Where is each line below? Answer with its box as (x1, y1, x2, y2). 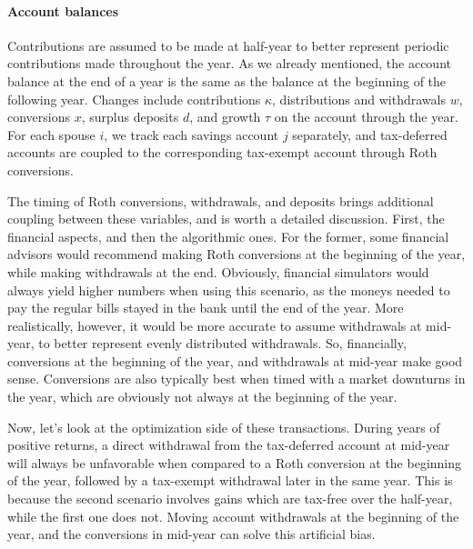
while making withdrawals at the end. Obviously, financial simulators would (7, 262, 429, 281)
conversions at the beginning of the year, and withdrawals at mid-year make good (7, 351, 463, 370)
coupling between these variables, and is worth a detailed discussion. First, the (7, 209, 445, 228)
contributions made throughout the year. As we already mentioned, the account (7, 54, 451, 73)
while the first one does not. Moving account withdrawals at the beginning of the (7, 506, 459, 525)
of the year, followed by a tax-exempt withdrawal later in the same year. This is (7, 471, 453, 490)
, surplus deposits (81, 107, 179, 126)
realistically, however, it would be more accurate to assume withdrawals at (7, 315, 422, 334)
